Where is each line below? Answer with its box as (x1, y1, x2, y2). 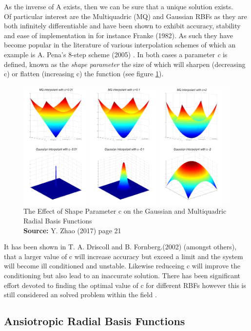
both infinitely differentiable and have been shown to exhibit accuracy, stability (4, 21, 241, 31)
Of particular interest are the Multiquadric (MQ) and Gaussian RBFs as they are (4, 11, 247, 21)
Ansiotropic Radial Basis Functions (4, 313, 185, 329)
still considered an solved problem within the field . (4, 289, 157, 300)
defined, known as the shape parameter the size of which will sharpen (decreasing (4, 59, 246, 69)
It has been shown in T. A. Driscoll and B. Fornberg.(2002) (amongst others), (4, 242, 237, 252)
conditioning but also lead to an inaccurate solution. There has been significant (4, 270, 240, 281)
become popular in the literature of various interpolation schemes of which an (4, 40, 236, 50)
